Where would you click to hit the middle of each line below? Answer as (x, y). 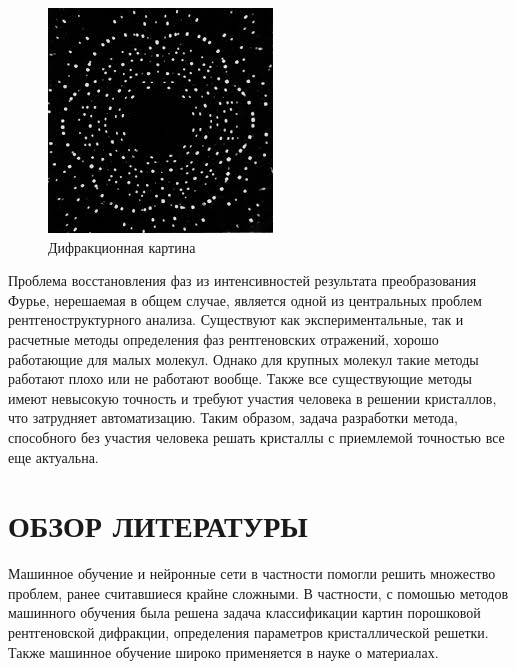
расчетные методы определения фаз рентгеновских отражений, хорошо (223, 338)
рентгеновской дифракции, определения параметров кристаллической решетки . (248, 632)
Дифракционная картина (122, 246)
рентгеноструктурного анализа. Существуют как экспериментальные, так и (236, 319)
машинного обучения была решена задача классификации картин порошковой (244, 612)
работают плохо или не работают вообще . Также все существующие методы (240, 378)
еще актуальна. (53, 456)
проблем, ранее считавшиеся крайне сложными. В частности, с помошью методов (258, 592)
